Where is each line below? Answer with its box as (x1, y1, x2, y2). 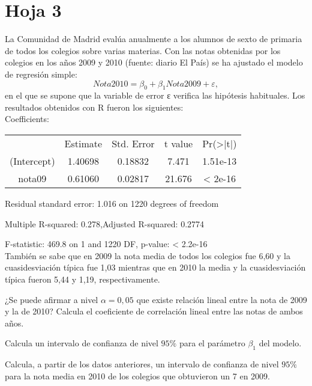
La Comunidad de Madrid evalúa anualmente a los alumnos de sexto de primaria (5, 32, 302, 45)
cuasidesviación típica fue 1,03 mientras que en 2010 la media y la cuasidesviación (5, 261, 306, 274)
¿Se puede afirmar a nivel (5, 293, 98, 305)
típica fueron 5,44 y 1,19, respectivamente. (5, 273, 160, 286)
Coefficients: (5, 112, 49, 125)
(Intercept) (10, 154, 55, 168)
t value (164, 136, 193, 151)
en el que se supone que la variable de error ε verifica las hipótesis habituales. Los (5, 89, 305, 102)
